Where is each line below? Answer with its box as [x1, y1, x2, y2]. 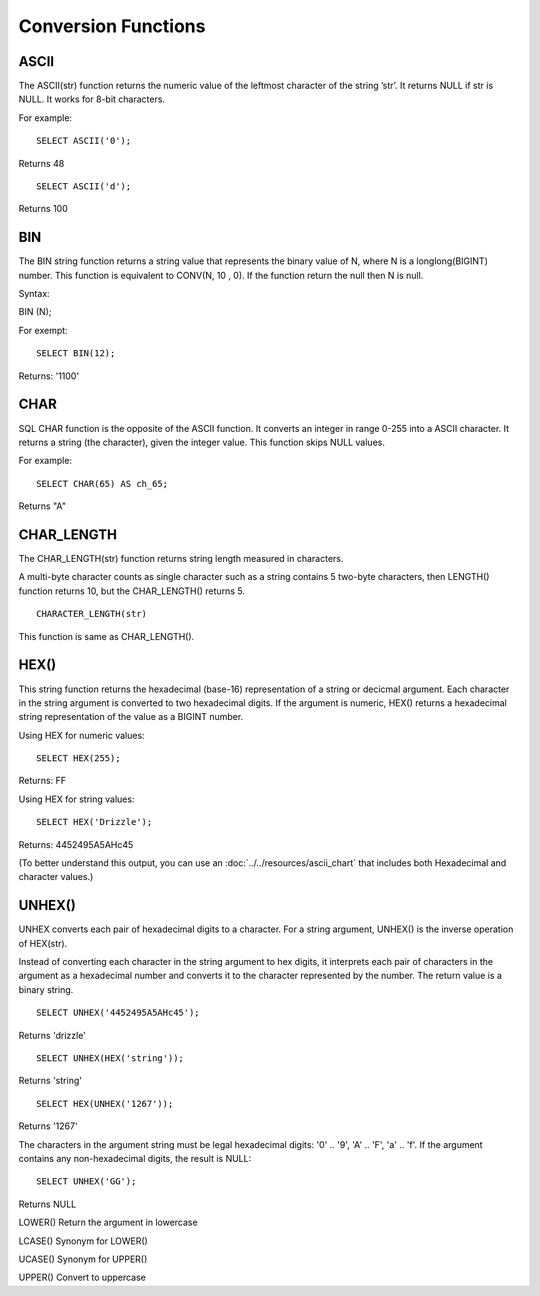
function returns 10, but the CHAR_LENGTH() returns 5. [18, 585, 245, 597]
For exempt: [18, 324, 69, 336]
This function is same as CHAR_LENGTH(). [18, 630, 195, 642]
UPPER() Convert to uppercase [18, 1271, 147, 1284]
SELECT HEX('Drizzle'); [36, 816, 153, 828]
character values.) [18, 871, 94, 883]
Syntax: [18, 288, 50, 300]
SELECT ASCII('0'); [36, 135, 132, 147]
